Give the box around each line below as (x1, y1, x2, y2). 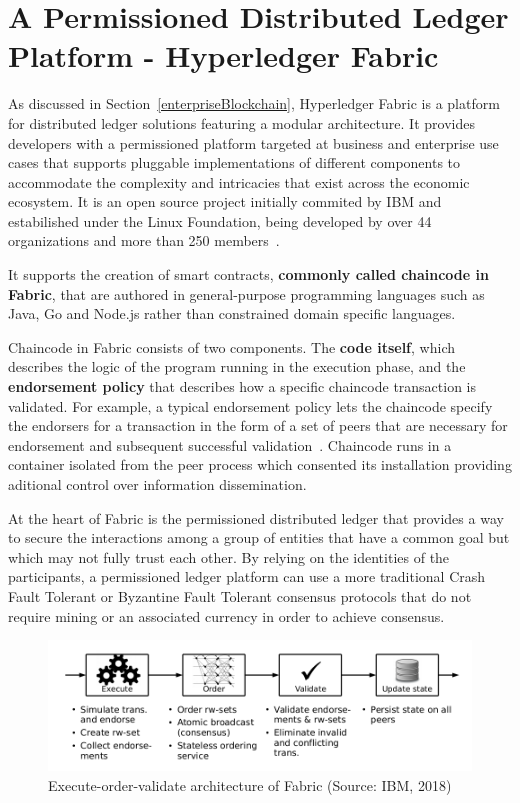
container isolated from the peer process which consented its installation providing (8, 454, 512, 475)
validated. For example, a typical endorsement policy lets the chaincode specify (8, 395, 493, 416)
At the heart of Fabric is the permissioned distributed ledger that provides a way (8, 507, 504, 528)
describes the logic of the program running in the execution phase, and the (8, 356, 466, 377)
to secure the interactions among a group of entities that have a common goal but (8, 527, 510, 548)
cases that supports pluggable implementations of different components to (8, 152, 461, 173)
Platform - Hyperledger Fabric (8, 35, 439, 76)
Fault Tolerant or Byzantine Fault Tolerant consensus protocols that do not (8, 585, 472, 606)
